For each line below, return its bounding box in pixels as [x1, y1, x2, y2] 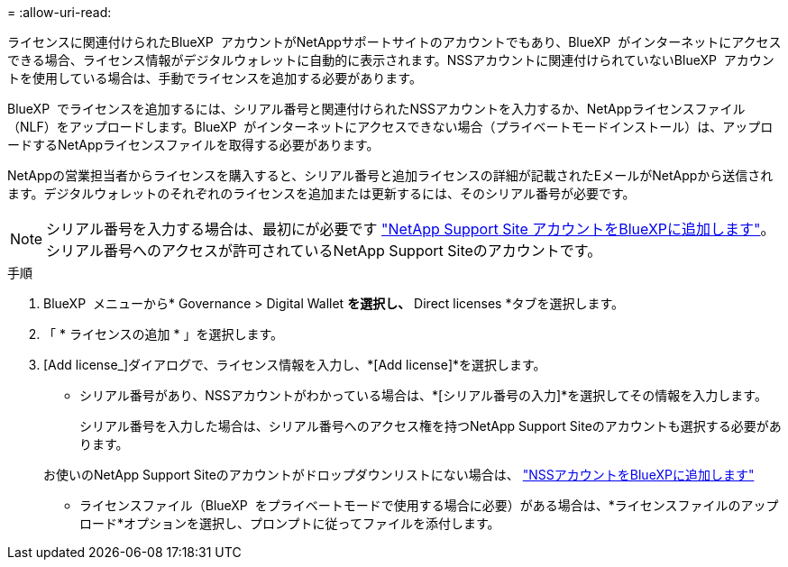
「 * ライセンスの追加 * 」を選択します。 [43, 326, 284, 342]
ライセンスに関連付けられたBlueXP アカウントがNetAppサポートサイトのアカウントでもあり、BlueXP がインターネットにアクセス [7, 34, 782, 50]
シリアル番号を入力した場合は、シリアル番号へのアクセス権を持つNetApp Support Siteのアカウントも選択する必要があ [79, 418, 782, 434]
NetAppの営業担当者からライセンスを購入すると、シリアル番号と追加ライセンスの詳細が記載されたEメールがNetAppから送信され [7, 168, 774, 183]
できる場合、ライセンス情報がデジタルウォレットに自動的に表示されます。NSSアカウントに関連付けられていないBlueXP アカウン [7, 52, 774, 68]
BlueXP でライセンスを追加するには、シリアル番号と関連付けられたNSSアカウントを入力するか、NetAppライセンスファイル [7, 101, 746, 116]
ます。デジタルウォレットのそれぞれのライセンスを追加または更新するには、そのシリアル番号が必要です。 [7, 186, 636, 201]
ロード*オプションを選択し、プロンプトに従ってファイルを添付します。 [79, 516, 500, 531]
